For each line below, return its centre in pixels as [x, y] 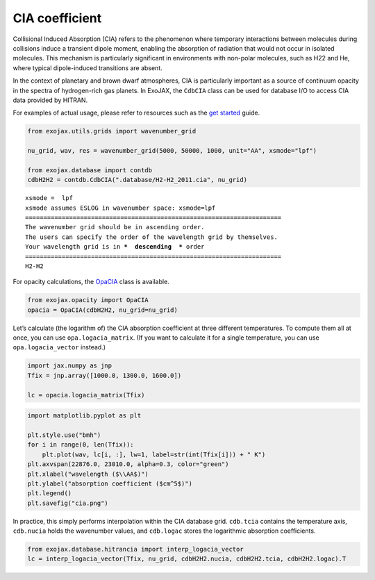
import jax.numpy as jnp [70, 366]
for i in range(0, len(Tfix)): [81, 445]
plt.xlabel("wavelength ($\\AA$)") [88, 474]
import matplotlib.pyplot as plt [84, 416]
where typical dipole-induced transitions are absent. [87, 68]
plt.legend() [50, 494]
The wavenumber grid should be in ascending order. [115, 227]
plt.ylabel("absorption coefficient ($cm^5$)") [110, 483]
